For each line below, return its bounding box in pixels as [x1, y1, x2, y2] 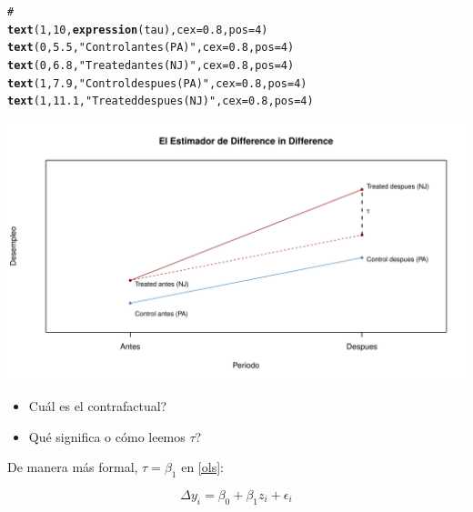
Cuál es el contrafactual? [28, 397, 167, 416]
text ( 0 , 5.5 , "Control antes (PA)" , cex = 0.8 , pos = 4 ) [7, 41, 295, 55]
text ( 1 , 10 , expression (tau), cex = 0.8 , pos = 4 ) [7, 23, 268, 36]
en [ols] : [181, 457, 224, 477]
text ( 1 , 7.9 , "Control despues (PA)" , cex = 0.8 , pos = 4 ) [7, 76, 307, 90]
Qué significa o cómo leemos [28, 427, 186, 446]
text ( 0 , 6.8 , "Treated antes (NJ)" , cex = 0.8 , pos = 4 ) [7, 58, 295, 72]
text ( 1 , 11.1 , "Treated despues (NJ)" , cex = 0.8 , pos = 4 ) [7, 95, 314, 108]
